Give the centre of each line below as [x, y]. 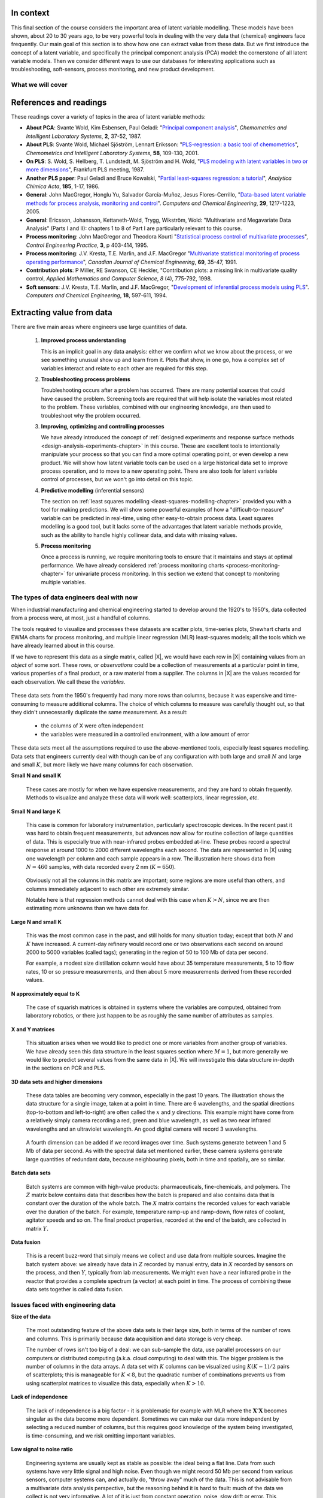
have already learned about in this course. [63, 646]
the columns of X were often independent [92, 726]
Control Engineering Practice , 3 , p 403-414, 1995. [87, 245]
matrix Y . [37, 1228]
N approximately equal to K [45, 993]
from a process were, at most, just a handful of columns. [81, 618]
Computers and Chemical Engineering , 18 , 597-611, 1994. [97, 295]
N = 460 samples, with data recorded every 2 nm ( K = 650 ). [101, 866]
